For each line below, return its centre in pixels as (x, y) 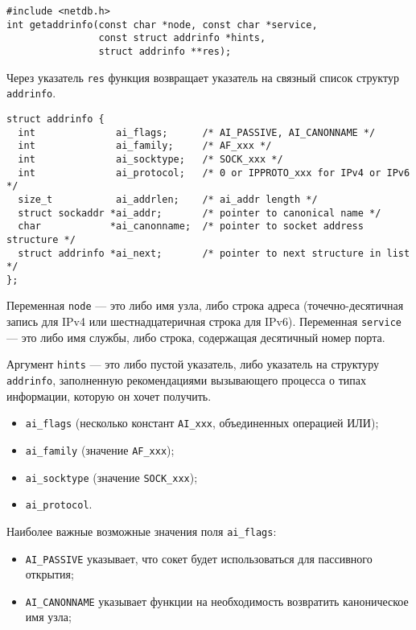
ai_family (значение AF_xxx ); (100, 449)
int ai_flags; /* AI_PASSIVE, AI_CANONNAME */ (197, 132)
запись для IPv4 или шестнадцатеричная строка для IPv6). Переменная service (204, 321)
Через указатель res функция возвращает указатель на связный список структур (203, 77)
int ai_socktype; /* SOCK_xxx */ (150, 159)
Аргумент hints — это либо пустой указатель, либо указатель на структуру (193, 364)
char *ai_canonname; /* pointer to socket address (191, 226)
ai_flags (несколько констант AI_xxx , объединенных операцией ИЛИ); (202, 423)
